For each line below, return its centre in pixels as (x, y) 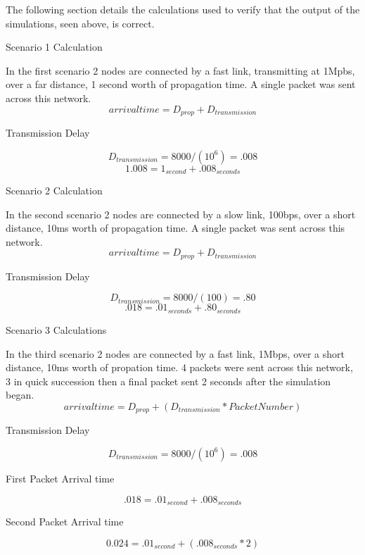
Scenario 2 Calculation (54, 191)
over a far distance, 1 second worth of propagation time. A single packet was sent (181, 84)
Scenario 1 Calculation (54, 47)
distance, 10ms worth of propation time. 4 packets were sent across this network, (179, 367)
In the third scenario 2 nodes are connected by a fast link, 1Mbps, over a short (175, 353)
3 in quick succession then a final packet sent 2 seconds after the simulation (168, 381)
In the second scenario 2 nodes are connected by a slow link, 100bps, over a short (181, 214)
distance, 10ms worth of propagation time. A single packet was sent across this (175, 228)
